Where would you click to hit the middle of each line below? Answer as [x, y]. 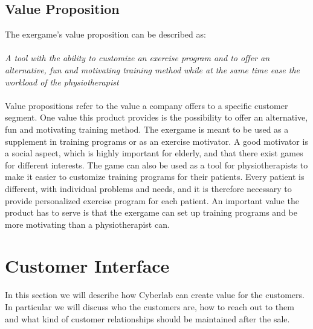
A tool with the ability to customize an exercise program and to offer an [137, 58]
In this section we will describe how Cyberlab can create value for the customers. [155, 295]
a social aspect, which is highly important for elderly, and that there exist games [154, 153]
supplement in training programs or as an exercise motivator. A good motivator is [156, 141]
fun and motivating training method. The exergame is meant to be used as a [147, 129]
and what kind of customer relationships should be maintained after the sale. [147, 318]
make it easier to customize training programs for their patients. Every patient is [155, 177]
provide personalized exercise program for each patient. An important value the [152, 200]
